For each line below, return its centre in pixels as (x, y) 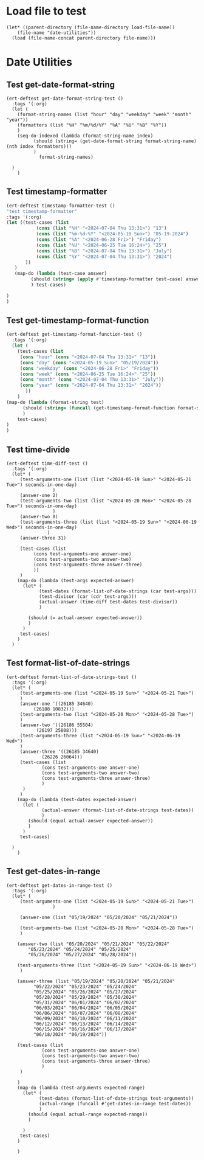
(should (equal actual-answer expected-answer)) (91, 821)
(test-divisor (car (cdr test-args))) (88, 597)
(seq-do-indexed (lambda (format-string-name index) (85, 136)
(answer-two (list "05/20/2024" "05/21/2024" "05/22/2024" (93, 944)
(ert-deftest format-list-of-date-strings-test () (72, 677)
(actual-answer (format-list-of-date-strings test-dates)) (118, 810)
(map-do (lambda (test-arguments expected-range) (81, 1088)
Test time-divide (38, 449)
